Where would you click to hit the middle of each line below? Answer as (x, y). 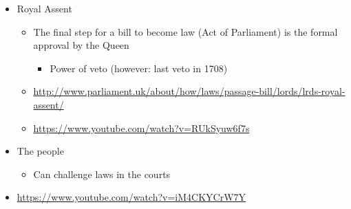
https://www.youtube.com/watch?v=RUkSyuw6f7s (141, 128)
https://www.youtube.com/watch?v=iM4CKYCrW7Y (131, 197)
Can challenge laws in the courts (102, 174)
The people (40, 151)
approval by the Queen (81, 45)
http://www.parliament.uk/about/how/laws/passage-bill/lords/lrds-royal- (189, 91)
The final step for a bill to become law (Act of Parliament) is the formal (185, 31)
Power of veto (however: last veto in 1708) (139, 68)
